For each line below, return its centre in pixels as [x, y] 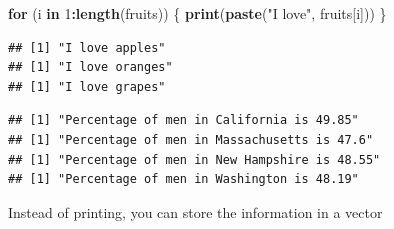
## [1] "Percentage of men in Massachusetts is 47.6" [191, 139]
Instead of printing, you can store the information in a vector [195, 211]
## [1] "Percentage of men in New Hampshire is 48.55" [194, 159]
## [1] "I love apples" [87, 47]
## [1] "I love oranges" [90, 67]
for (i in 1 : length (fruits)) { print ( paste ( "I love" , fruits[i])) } [197, 13]
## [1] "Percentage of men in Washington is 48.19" [183, 179]
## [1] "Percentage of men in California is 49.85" [183, 120]
